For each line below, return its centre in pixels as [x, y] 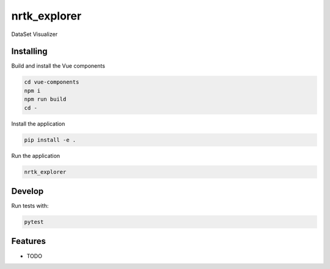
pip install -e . [50, 140]
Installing [30, 52]
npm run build [45, 99]
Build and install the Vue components [58, 66]
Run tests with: [30, 206]
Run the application [36, 156]
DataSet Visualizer [35, 34]
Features [28, 241]
